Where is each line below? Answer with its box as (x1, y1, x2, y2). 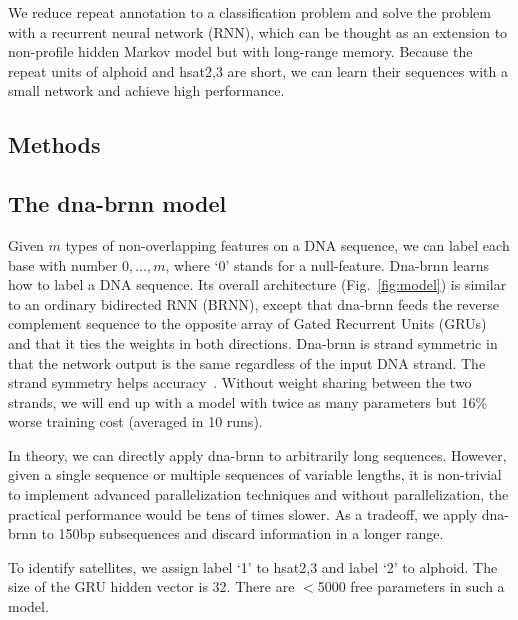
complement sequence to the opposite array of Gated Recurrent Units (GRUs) (8, 313, 487, 334)
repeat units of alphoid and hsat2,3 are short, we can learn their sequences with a (8, 60, 508, 81)
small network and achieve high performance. (8, 80, 285, 101)
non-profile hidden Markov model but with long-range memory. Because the (8, 41, 473, 62)
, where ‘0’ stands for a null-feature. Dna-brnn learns (165, 254, 489, 275)
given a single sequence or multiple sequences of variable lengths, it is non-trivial (8, 464, 502, 485)
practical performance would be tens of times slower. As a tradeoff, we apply (8, 503, 478, 524)
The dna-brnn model (8, 188, 227, 219)
